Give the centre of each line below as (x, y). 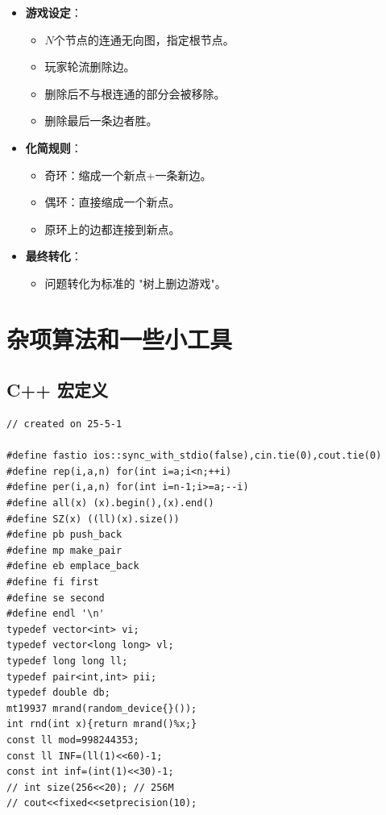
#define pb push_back (64, 535)
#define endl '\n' (56, 614)
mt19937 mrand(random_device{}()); (102, 708)
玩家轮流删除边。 (90, 67)
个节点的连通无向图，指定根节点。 (144, 39)
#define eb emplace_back (73, 566)
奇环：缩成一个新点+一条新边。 (128, 175)
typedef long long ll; (67, 661)
